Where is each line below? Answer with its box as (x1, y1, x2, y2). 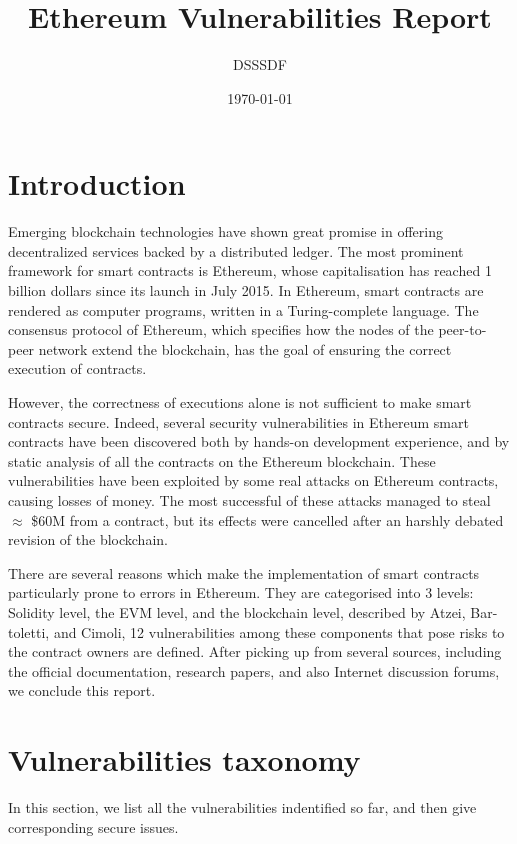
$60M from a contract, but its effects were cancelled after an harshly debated (31, 509, 504, 530)
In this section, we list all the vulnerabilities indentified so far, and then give (8, 797, 477, 818)
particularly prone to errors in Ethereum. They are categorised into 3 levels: (8, 582, 474, 603)
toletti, (8, 621, 50, 642)
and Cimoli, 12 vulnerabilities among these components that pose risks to (53, 621, 505, 642)
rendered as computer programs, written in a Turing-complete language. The (8, 299, 479, 320)
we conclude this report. (8, 680, 156, 701)
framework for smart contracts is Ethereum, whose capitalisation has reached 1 (8, 260, 492, 281)
